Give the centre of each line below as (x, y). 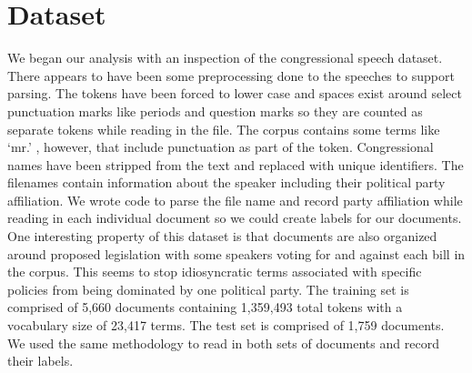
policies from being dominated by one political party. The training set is (208, 289)
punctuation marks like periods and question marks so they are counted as (215, 111)
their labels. (40, 361)
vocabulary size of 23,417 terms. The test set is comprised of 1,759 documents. (226, 325)
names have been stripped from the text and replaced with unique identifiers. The (236, 164)
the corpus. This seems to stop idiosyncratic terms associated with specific (215, 272)
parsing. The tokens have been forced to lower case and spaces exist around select (235, 93)
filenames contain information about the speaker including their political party (226, 182)
